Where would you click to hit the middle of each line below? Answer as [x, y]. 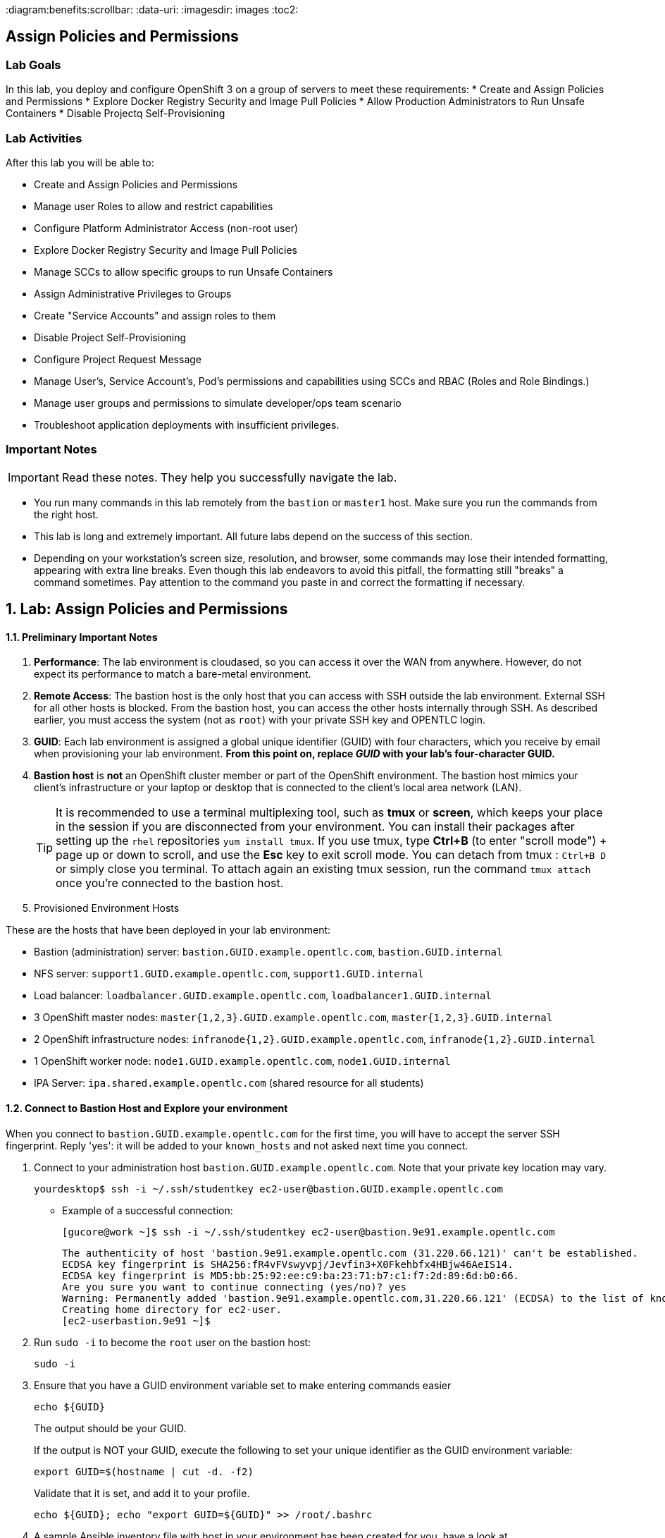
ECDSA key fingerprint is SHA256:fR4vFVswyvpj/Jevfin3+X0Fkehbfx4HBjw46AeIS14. [288, 1264]
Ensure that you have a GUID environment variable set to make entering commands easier [243, 1385]
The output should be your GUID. [110, 1428]
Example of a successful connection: [148, 1210]
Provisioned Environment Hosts [107, 908]
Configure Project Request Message [118, 359]
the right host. [66, 514]
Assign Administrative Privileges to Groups [133, 293]
